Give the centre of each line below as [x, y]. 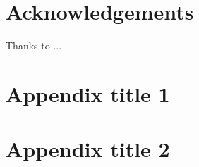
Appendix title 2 [88, 149]
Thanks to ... [34, 45]
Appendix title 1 [88, 93]
